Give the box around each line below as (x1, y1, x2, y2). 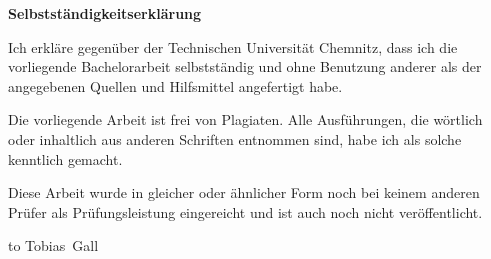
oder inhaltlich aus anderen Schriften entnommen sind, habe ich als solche (8, 128, 462, 149)
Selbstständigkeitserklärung (8, 3, 202, 23)
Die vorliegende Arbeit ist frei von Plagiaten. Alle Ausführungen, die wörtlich (8, 109, 483, 130)
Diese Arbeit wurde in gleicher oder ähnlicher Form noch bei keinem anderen (8, 182, 480, 203)
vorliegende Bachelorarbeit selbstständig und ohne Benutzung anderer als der (8, 56, 482, 77)
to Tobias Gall (8, 235, 99, 256)
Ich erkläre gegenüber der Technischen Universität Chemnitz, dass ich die (8, 36, 458, 57)
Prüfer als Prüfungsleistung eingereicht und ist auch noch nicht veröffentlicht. (8, 201, 483, 222)
